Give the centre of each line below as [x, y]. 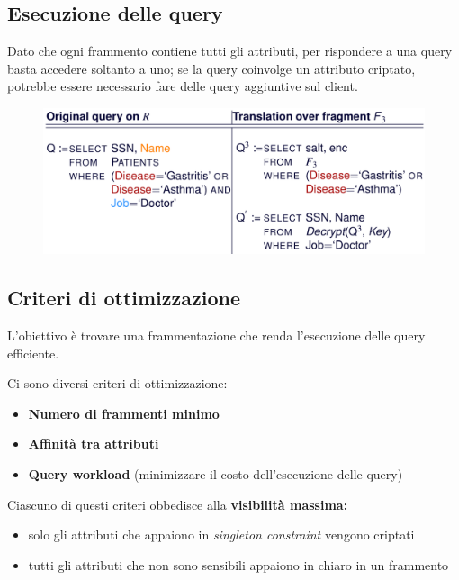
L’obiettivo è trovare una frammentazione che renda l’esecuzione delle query [216, 335]
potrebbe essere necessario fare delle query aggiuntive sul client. [183, 86]
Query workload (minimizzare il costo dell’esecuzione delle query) [216, 474]
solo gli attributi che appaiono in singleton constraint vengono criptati [221, 535]
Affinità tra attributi [94, 444]
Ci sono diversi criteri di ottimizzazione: [117, 383]
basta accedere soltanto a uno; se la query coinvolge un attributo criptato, [211, 68]
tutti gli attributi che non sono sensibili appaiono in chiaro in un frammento [238, 564]
